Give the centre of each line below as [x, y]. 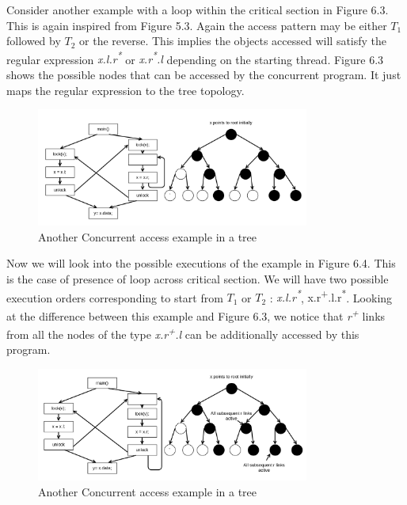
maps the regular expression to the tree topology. [126, 90]
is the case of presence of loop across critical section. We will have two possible [198, 279]
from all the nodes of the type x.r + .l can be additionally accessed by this [183, 333]
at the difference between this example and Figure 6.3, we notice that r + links [196, 314]
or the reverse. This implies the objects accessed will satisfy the [233, 41]
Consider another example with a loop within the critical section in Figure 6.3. [198, 9]
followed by [34, 41]
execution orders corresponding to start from [115, 297]
